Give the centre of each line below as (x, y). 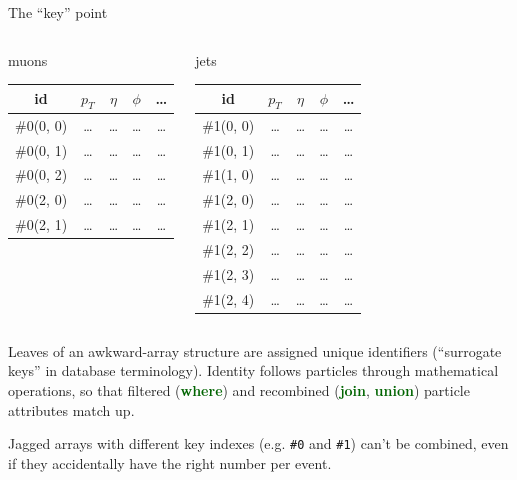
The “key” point (58, 12)
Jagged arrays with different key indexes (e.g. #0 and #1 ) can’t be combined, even (258, 443)
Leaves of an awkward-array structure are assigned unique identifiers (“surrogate (255, 350)
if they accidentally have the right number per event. (170, 462)
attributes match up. (71, 409)
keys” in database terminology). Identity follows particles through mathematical (253, 370)
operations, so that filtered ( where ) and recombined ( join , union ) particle (239, 389)
